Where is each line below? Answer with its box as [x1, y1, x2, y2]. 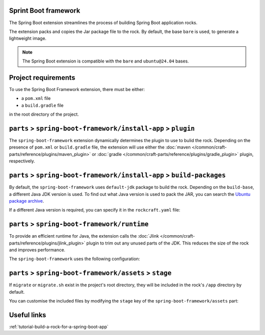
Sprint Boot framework [9, 6, 80, 15]
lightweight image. [9, 35, 47, 41]
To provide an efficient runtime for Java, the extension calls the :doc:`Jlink [9, 233, 159, 239]
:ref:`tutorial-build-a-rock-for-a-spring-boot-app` [9, 324, 109, 330]
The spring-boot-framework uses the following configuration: [9, 256, 140, 262]
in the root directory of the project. [9, 111, 79, 118]
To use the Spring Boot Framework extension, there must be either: [9, 86, 145, 92]
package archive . [9, 198, 44, 204]
